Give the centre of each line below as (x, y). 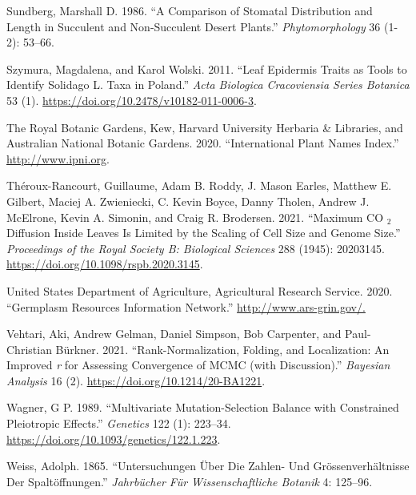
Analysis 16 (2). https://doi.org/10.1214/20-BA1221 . (136, 380)
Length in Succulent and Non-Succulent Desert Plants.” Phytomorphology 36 (194, 26)
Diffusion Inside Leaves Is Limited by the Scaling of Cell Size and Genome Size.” (204, 233)
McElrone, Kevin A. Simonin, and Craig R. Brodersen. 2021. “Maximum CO (195, 217)
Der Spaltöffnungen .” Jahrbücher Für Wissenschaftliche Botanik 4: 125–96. (190, 481)
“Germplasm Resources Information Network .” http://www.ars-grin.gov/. (186, 306)
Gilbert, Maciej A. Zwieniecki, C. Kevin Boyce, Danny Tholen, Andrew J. (188, 201)
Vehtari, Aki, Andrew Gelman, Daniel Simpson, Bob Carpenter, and (174, 334)
